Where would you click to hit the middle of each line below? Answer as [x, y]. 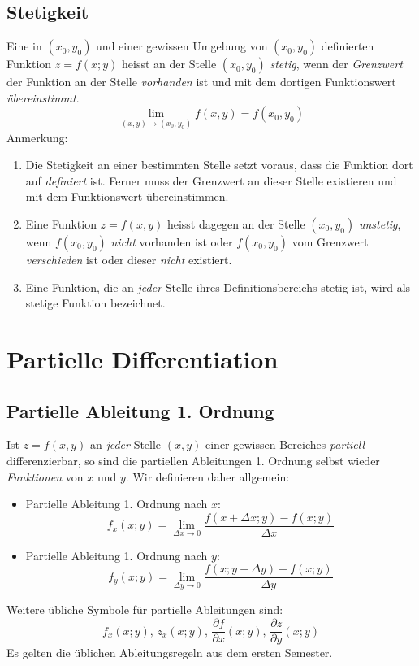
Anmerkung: [37, 137]
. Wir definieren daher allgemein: [207, 476]
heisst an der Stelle [169, 64]
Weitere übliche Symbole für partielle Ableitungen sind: [145, 609]
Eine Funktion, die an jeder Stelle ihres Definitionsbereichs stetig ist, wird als [218, 287]
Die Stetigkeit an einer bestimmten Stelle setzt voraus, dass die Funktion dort [219, 165]
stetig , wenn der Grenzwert [336, 64]
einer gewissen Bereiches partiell [285, 444]
